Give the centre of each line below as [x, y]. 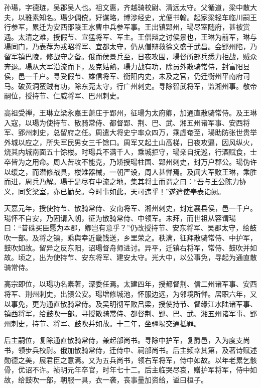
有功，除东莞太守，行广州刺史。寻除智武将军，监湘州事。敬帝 [155, 86]
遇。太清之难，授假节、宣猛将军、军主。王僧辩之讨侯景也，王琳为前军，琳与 [130, 36]
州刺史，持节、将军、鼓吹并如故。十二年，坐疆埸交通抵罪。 [102, 323]
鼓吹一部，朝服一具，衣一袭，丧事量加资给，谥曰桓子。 [116, 379]
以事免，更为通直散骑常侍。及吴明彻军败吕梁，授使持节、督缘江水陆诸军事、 [130, 303]
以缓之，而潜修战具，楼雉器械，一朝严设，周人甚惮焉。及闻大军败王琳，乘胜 [130, 171]
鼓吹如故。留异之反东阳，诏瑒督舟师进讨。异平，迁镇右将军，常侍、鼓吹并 [127, 247]
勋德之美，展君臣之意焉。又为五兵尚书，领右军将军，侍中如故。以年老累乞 [127, 360]
